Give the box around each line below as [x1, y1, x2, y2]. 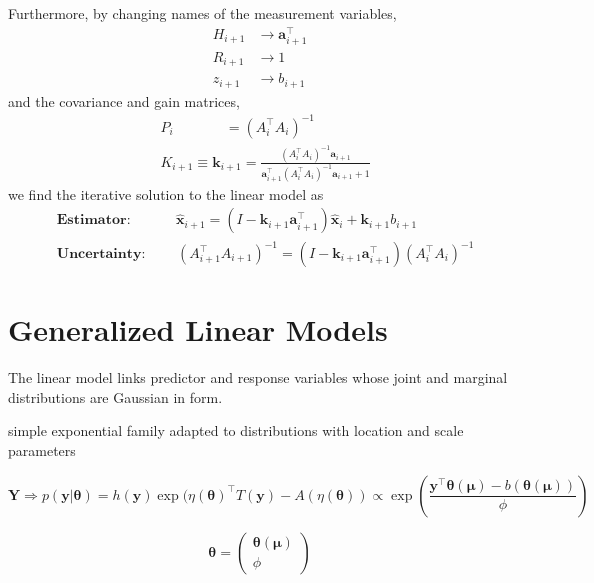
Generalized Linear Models [8, 309, 388, 350]
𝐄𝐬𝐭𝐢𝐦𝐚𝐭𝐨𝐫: [56, 213, 131, 228]
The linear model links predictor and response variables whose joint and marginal [8, 367, 508, 388]
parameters [8, 439, 76, 460]
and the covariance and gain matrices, [8, 90, 240, 111]
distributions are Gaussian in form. [8, 386, 223, 407]
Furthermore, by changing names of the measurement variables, [8, 3, 397, 23]
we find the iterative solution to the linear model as [8, 183, 324, 204]
